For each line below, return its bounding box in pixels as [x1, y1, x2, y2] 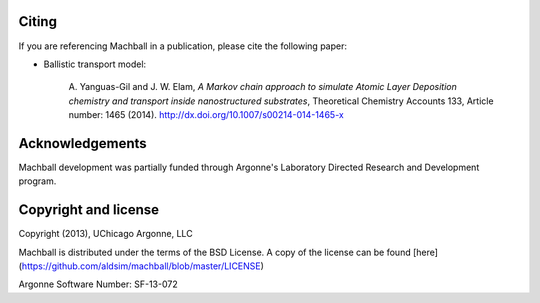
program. [18, 175, 57, 187]
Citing [18, 13, 57, 30]
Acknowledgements [18, 135, 147, 152]
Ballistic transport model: [43, 58, 147, 70]
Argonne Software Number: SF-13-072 [18, 278, 179, 290]
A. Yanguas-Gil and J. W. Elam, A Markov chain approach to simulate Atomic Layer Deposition [68, 81, 457, 93]
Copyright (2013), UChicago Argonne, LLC [18, 228, 194, 240]
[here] [412, 246, 439, 258]
